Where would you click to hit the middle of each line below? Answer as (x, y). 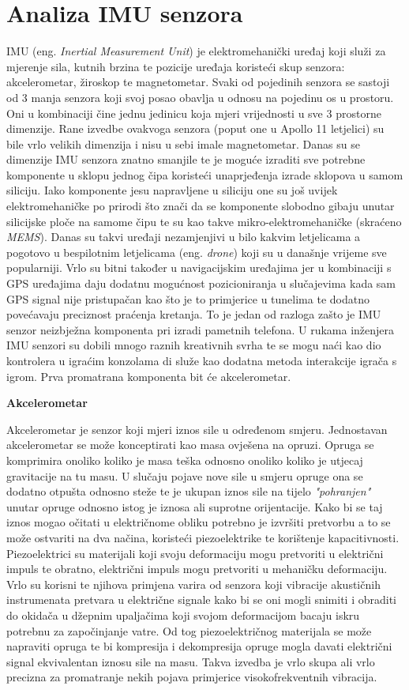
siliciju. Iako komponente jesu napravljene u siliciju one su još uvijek (172, 190)
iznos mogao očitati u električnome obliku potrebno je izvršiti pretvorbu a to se (199, 522)
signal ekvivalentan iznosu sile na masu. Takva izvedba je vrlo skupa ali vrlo (191, 661)
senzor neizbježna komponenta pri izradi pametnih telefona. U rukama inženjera (201, 329)
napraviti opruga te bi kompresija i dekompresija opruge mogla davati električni (199, 646)
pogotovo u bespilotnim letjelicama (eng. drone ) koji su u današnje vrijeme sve (197, 252)
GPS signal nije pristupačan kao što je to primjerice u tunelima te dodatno (188, 298)
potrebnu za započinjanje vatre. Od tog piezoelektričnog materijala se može (189, 630)
